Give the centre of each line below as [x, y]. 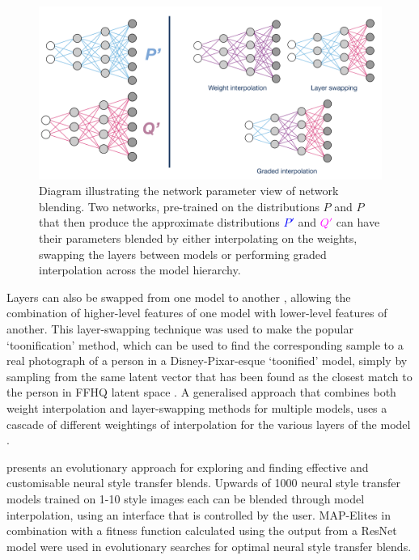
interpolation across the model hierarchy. [140, 270]
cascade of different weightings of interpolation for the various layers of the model [209, 424]
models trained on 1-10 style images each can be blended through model [186, 498]
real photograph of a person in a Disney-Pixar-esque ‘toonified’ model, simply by [207, 361]
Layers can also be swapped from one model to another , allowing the [179, 297]
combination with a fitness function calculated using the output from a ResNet [202, 530]
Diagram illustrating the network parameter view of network [189, 191]
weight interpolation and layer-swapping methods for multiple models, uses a [197, 407]
